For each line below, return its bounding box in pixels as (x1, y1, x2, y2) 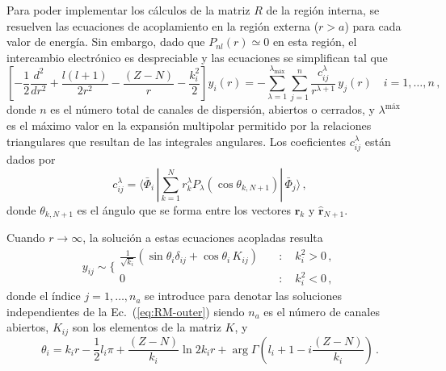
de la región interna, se (266, 2, 380, 18)
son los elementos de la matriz (72, 319, 221, 336)
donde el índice (6, 287, 81, 304)
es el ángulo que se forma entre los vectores (77, 201, 292, 218)
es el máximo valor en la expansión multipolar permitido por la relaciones (6, 117, 372, 134)
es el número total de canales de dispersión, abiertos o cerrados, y (50, 101, 375, 118)
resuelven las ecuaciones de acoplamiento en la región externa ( (6, 17, 319, 34)
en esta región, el (272, 33, 357, 50)
